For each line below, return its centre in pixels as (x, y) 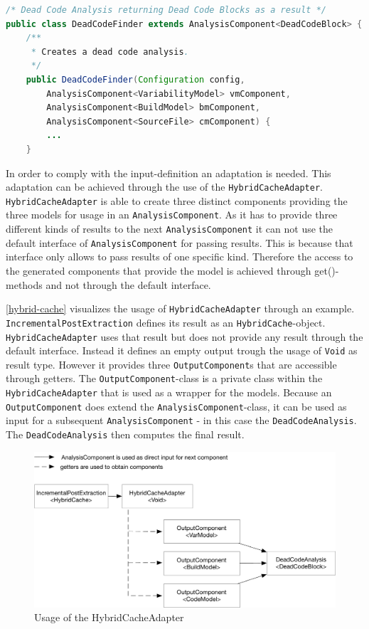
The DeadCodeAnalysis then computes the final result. (125, 434)
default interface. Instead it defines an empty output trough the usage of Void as (182, 350)
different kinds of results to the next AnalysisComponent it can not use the (170, 229)
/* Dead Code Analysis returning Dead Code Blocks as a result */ (166, 10)
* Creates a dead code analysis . (110, 52)
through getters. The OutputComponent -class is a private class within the (164, 378)
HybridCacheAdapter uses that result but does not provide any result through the (184, 336)
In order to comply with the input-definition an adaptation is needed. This (169, 173)
